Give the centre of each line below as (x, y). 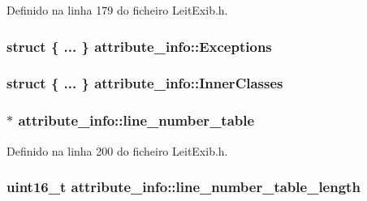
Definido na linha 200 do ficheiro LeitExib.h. (117, 150)
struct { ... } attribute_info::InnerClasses (145, 83)
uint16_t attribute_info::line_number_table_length (183, 187)
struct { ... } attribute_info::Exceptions (139, 46)
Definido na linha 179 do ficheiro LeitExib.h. (117, 10)
